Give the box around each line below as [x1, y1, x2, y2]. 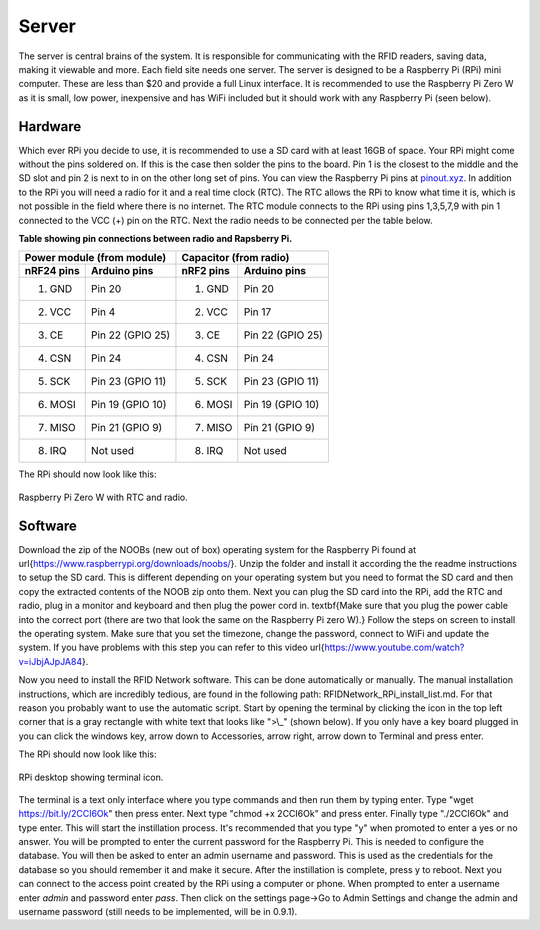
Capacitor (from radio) [181, 251, 290, 265]
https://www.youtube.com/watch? [324, 641, 465, 654]
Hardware [18, 118, 82, 135]
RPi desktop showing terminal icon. [18, 771, 164, 783]
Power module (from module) [24, 251, 167, 265]
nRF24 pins [24, 264, 80, 278]
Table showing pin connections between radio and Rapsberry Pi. [18, 232, 293, 244]
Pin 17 [243, 305, 272, 319]
